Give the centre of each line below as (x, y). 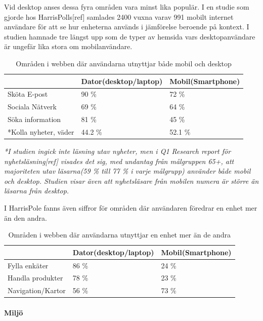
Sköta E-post (28, 94)
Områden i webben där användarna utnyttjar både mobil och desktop (124, 63)
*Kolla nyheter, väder (41, 131)
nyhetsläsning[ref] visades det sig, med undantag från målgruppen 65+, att (119, 161)
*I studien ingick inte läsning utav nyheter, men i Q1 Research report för (118, 151)
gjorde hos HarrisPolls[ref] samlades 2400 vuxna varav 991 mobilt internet (119, 16)
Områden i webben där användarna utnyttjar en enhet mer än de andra (119, 235)
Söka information (34, 119)
